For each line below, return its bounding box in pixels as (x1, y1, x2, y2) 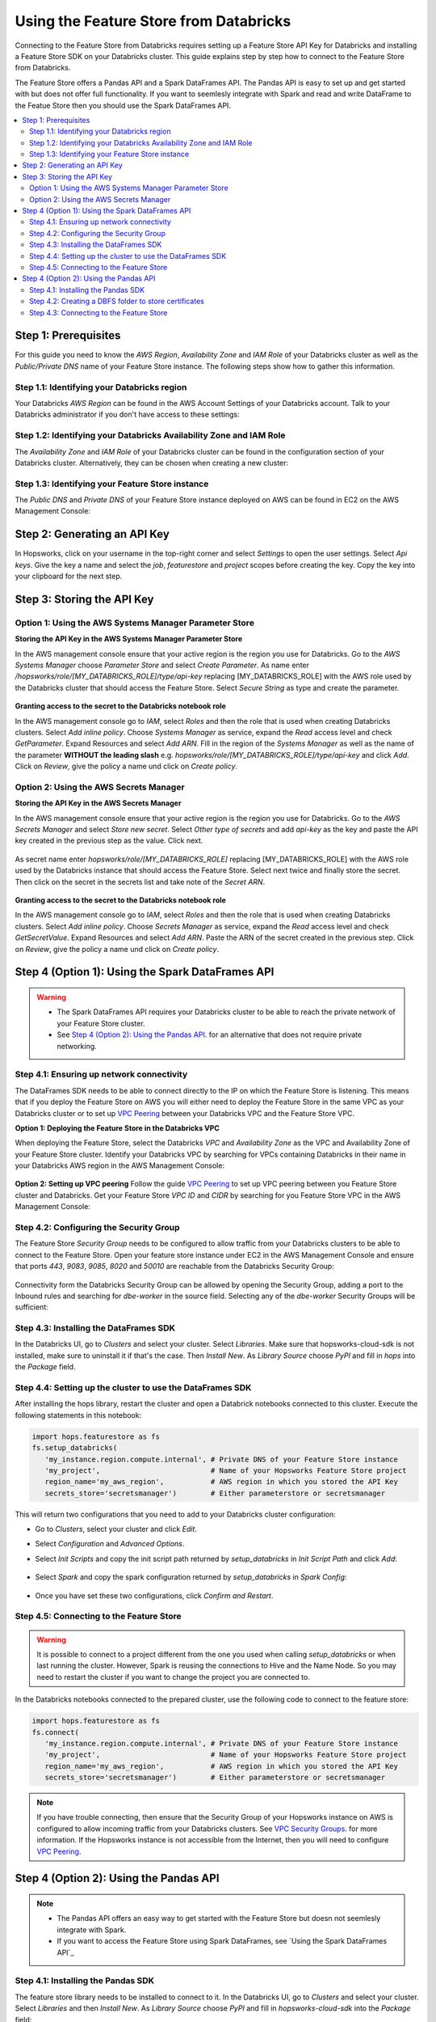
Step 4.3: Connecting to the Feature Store (29, 307, 168, 317)
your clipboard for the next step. (15, 571, 123, 582)
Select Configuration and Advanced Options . (35, 1539, 185, 1549)
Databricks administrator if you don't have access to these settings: (15, 409, 240, 420)
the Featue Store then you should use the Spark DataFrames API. (15, 100, 232, 110)
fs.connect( (31, 1728, 80, 1736)
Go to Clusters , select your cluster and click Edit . (35, 1525, 198, 1534)
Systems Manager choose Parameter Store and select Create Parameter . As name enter (15, 660, 310, 670)
